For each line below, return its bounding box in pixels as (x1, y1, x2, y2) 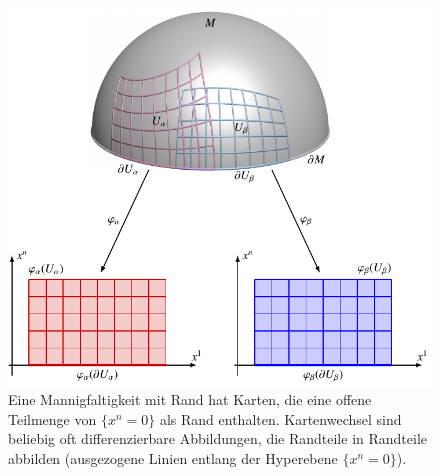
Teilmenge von (8, 408, 97, 429)
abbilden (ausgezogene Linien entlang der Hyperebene (8, 448, 338, 469)
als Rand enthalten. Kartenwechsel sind (159, 408, 402, 429)
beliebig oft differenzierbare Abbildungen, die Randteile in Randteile (8, 428, 428, 449)
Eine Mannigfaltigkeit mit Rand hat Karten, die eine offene (8, 389, 372, 410)
